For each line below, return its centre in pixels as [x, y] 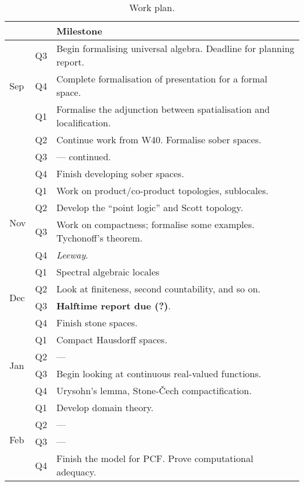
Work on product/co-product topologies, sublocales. [163, 190]
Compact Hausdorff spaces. [112, 339]
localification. [84, 123]
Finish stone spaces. [97, 323]
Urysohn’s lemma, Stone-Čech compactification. [154, 390]
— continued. [84, 156]
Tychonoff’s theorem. [99, 238]
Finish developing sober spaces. [120, 173]
